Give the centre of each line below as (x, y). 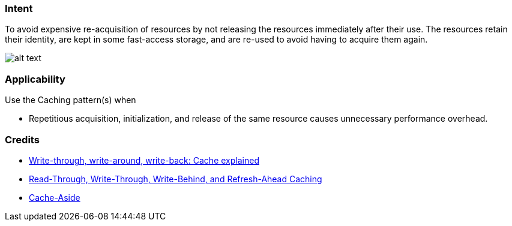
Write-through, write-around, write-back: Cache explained (144, 160)
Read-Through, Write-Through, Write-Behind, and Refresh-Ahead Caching (176, 179)
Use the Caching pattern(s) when (71, 100)
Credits (22, 139)
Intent (19, 8)
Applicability (35, 79)
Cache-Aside (55, 197)
